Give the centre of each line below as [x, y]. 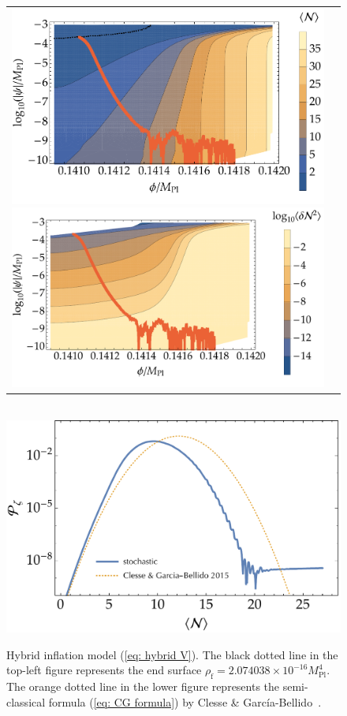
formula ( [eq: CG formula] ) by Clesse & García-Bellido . [185, 701]
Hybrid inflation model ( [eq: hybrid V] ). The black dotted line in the [172, 654]
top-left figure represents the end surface [104, 670]
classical [26, 701]
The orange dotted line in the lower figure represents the [143, 686]
